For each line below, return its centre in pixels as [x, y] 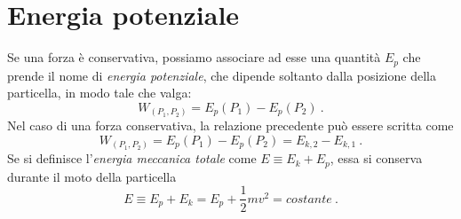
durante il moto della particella [92, 176]
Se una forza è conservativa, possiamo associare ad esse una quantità [194, 57]
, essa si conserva [376, 158]
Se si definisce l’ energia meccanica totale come [132, 158]
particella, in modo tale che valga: [99, 93]
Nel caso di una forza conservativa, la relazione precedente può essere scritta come [230, 125]
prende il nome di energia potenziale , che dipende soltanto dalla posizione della [222, 75]
